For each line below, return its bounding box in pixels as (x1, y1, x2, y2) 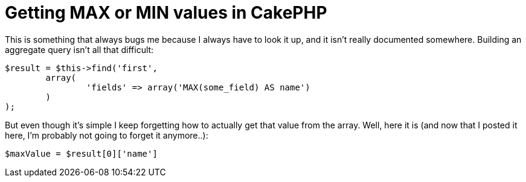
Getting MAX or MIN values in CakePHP (5, 2, 327, 23)
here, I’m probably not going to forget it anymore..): (5, 130, 208, 140)
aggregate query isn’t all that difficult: (5, 44, 154, 55)
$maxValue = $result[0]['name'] (5, 148, 158, 158)
